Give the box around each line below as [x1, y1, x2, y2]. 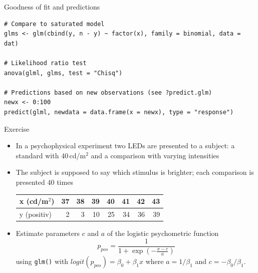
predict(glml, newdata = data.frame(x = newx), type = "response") [4, 108, 234, 116]
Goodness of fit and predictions [4, 2, 100, 12]
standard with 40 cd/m [16, 150, 86, 160]
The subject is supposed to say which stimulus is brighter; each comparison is [16, 167, 254, 177]
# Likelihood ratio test [4, 59, 87, 67]
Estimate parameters [16, 227, 80, 238]
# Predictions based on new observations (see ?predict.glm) [4, 89, 212, 96]
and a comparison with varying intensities [91, 150, 219, 160]
